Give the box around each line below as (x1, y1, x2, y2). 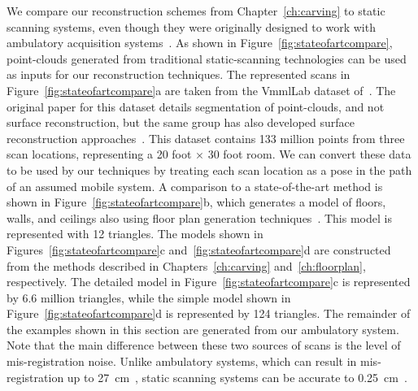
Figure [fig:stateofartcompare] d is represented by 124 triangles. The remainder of (7, 305, 411, 322)
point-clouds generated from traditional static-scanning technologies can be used (7, 50, 407, 67)
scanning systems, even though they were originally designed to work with (7, 18, 376, 35)
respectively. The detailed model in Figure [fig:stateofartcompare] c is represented (7, 273, 411, 290)
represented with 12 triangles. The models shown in (7, 225, 263, 242)
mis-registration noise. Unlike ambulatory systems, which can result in (7, 353, 357, 370)
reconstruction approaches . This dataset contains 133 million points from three (7, 129, 405, 146)
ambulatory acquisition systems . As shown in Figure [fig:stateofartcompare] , (7, 34, 393, 51)
